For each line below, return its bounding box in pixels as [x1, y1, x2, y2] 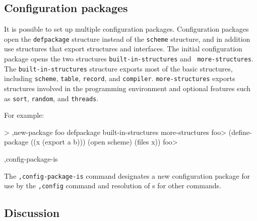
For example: [4, 110, 44, 120]
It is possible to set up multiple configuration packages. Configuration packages [4, 24, 249, 34]
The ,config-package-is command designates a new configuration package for [4, 170, 250, 181]
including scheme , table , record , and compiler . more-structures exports [4, 73, 235, 84]
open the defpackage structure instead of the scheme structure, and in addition [4, 33, 250, 44]
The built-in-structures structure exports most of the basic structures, [4, 63, 233, 73]
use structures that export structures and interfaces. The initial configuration [4, 43, 242, 54]
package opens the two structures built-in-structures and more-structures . [4, 53, 253, 64]
